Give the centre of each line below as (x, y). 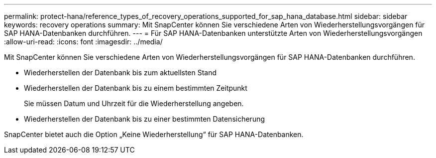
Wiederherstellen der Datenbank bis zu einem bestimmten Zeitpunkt (136, 88)
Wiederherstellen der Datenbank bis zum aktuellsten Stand (120, 73)
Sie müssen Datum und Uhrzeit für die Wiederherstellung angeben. (134, 103)
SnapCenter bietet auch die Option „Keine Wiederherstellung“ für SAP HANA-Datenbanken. (154, 134)
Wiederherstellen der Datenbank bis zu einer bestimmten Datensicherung (145, 119)
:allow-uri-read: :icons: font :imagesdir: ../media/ (83, 42)
